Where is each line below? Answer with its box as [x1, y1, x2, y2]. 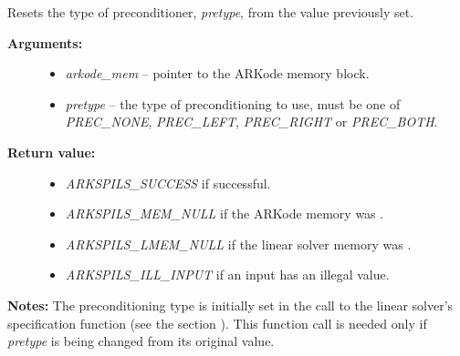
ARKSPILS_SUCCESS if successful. [65, 173, 271, 192]
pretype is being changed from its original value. [7, 331, 275, 351]
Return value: [7, 142, 96, 161]
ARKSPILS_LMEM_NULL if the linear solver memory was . [65, 234, 412, 253]
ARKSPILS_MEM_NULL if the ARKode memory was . [65, 204, 384, 223]
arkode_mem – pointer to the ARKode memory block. [65, 64, 370, 83]
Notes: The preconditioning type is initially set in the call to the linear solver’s [7, 295, 454, 314]
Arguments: [7, 33, 83, 52]
